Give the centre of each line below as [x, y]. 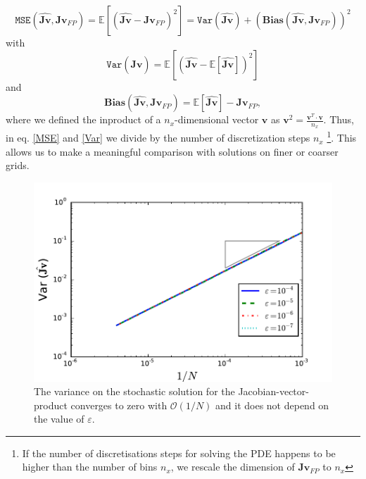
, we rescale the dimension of [233, 467]
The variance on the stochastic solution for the [134, 391]
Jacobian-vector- [273, 391]
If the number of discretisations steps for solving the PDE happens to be [179, 453]
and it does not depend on [272, 405]
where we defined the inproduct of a [83, 119]
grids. [18, 165]
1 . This [342, 137]
